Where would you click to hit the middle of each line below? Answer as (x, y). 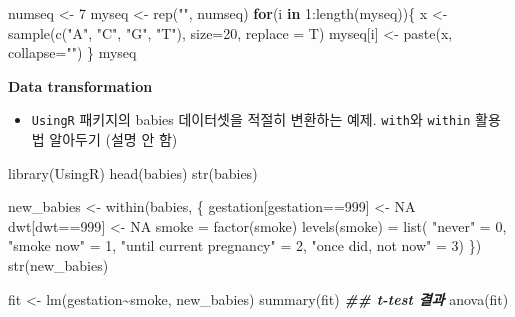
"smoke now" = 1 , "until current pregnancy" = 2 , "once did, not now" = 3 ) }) (245, 245)
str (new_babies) (58, 265)
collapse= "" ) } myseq (72, 52)
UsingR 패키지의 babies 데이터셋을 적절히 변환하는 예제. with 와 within (251, 119)
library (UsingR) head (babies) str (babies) (133, 172)
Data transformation (80, 85)
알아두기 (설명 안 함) (113, 139)
